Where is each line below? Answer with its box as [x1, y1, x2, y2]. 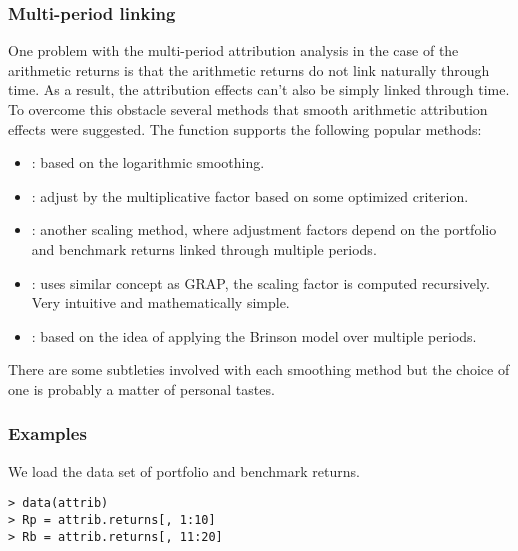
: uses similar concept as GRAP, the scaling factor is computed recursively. [31, 272, 490, 293]
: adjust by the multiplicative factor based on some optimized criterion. [31, 185, 469, 206]
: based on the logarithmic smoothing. [31, 152, 265, 173]
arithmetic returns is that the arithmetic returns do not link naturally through [8, 59, 490, 80]
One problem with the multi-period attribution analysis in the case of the [8, 40, 459, 61]
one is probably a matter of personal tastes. [8, 378, 275, 399]
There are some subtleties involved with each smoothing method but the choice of [8, 359, 510, 380]
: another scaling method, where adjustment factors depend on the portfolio [31, 219, 497, 240]
